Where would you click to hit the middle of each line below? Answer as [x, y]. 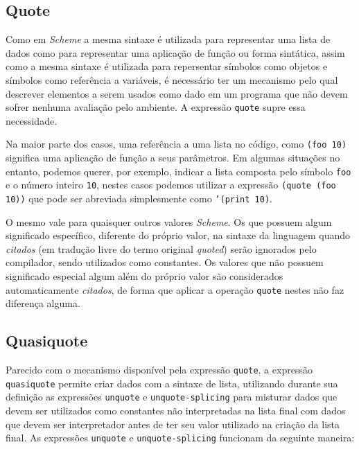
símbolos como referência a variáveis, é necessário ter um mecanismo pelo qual [172, 79]
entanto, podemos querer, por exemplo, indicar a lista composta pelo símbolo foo [178, 171]
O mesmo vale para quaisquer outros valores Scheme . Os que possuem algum [169, 221]
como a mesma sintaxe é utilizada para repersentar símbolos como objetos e [167, 66]
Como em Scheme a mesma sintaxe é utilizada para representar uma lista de [168, 39]
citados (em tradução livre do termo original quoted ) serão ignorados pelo [161, 248]
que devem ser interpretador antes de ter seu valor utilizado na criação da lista [173, 424]
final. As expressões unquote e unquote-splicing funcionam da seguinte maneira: [180, 438]
